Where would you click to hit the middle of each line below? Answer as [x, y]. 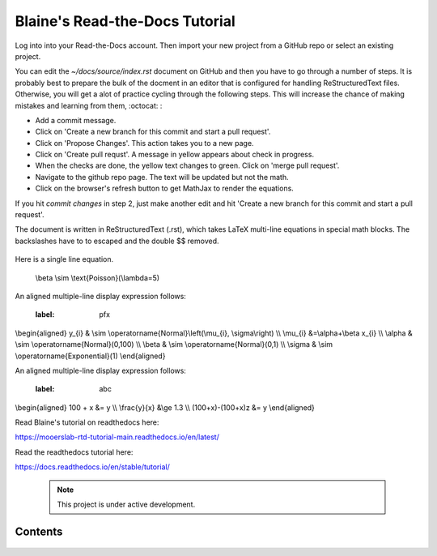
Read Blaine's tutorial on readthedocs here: [87, 422]
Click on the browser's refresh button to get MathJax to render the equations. [165, 188]
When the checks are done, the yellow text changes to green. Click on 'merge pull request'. [187, 165]
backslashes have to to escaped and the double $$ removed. [117, 241]
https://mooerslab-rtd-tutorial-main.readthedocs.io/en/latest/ [117, 437]
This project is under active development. [126, 505]
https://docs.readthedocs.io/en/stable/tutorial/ [92, 467]
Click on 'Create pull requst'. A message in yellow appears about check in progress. [175, 155]
